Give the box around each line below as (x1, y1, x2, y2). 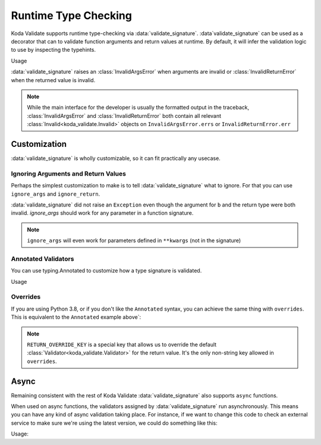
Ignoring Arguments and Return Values (11, 170, 126, 178)
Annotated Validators (11, 255, 74, 263)
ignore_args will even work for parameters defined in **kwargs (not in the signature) (27, 237, 241, 244)
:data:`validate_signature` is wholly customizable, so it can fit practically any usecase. (11, 155, 221, 162)
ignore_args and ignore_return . (11, 190, 100, 198)
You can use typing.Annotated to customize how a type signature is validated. (11, 267, 202, 274)
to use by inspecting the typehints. (11, 46, 96, 54)
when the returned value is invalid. (11, 76, 96, 83)
